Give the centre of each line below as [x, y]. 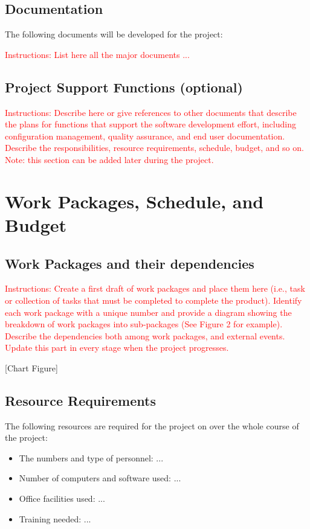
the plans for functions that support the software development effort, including [150, 124]
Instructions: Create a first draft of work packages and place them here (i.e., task [155, 288]
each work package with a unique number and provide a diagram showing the [148, 312]
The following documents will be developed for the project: [114, 34]
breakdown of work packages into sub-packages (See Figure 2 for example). [144, 324]
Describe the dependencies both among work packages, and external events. [145, 335]
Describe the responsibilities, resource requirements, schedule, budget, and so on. [154, 148]
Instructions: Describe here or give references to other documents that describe [151, 112]
